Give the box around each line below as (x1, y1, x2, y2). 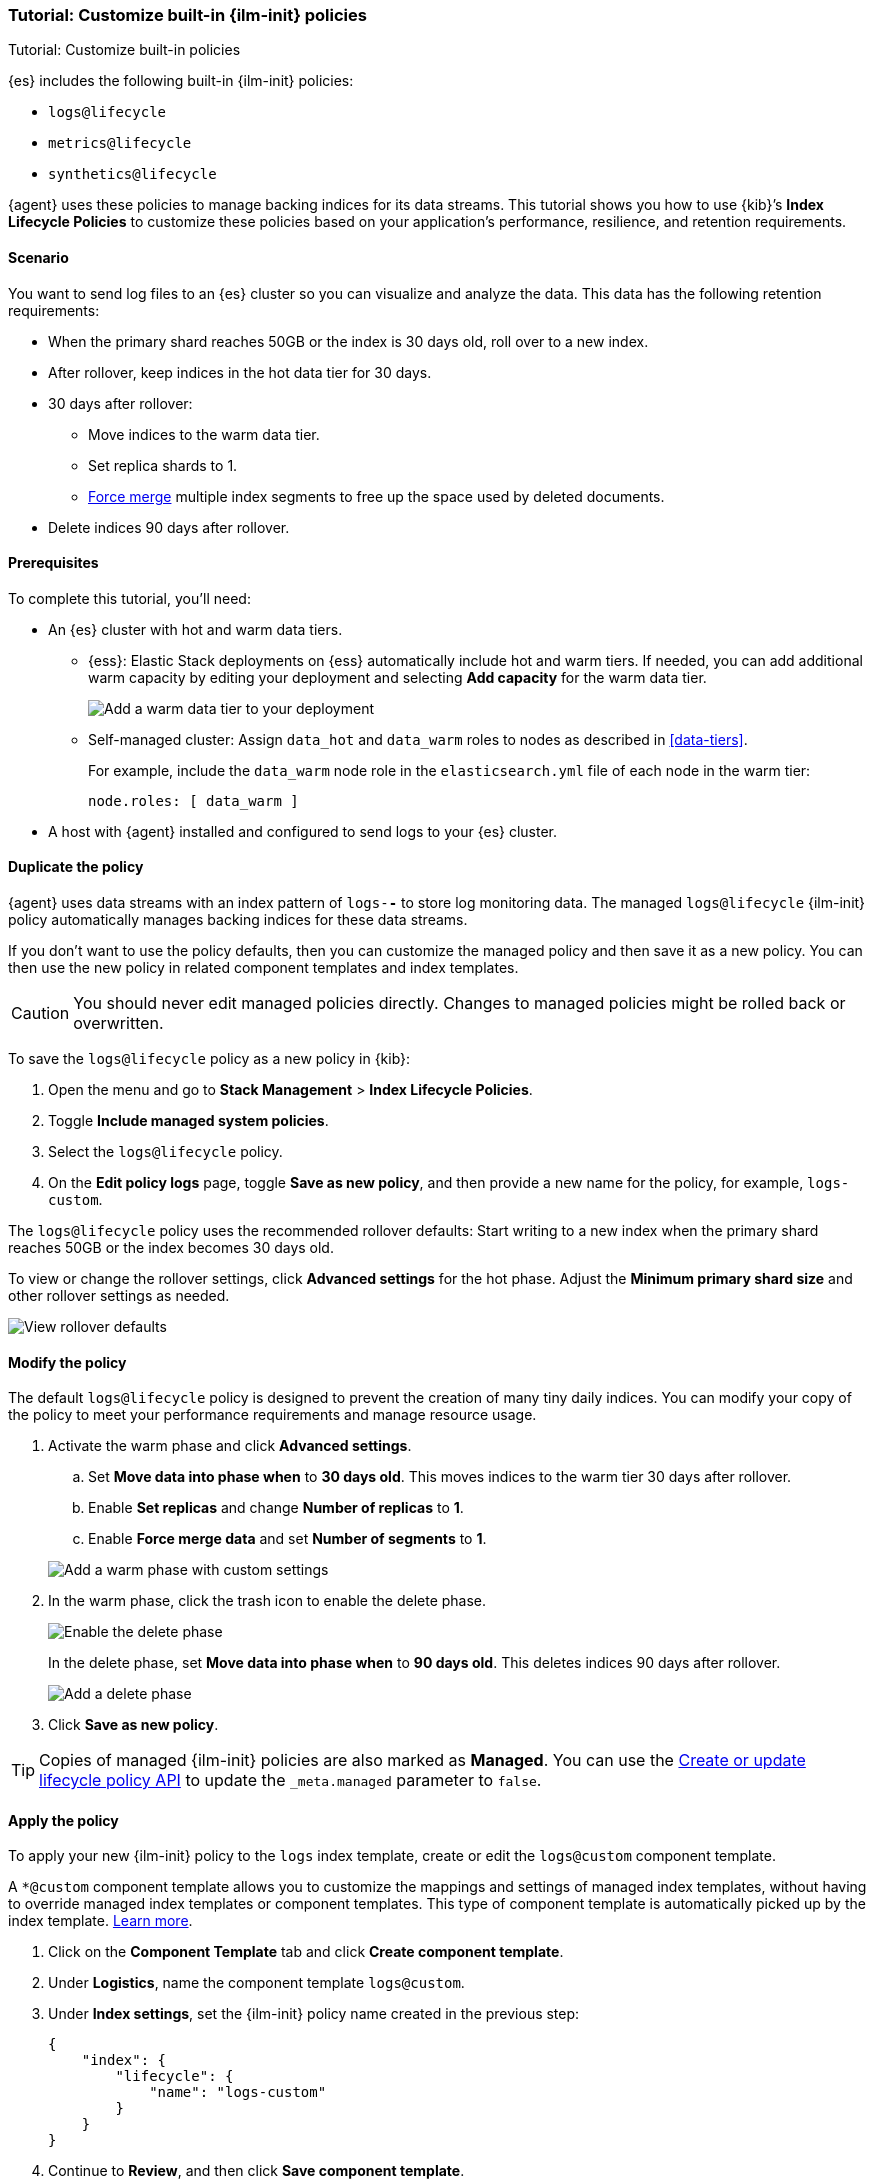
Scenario (8, 248, 69, 266)
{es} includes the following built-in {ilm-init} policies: (8, 72, 354, 90)
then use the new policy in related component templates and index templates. (8, 959, 519, 977)
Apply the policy (8, 1811, 119, 1829)
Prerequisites (8, 554, 99, 572)
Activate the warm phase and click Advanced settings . (48, 1437, 412, 1455)
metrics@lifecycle (48, 135, 192, 152)
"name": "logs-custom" (149, 2084, 327, 2101)
